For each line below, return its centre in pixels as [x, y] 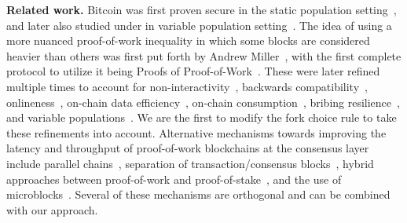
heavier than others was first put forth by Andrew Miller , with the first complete [204, 55]
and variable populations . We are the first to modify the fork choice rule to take [202, 117]
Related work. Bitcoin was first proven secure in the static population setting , [202, 9]
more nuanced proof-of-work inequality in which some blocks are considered [188, 40]
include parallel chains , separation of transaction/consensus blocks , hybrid [190, 163]
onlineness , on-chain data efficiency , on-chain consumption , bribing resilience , [203, 102]
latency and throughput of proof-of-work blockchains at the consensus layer [188, 148]
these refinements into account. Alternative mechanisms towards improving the [196, 132]
